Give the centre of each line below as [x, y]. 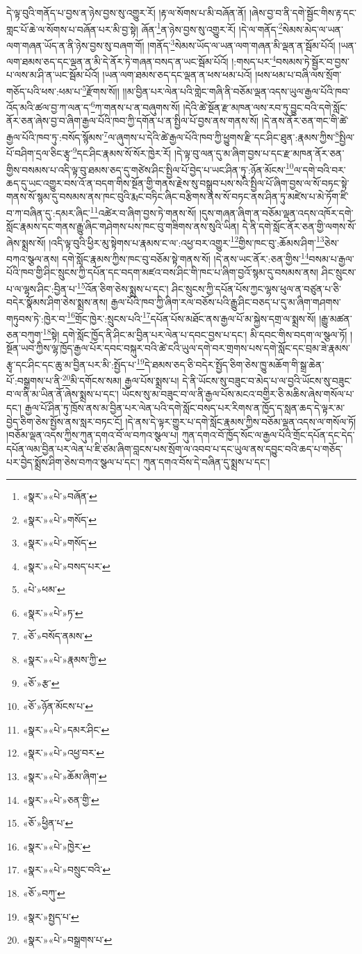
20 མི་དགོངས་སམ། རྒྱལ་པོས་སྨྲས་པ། [121, 379]
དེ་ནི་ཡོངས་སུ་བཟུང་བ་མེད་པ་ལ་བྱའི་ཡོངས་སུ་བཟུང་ [267, 380]
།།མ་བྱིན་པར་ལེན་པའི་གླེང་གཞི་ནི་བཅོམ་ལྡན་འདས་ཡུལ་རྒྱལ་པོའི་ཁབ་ [236, 91]
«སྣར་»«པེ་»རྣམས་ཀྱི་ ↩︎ [65, 660]
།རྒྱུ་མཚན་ [336, 318]
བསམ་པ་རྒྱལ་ [331, 258]
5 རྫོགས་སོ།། [101, 90]
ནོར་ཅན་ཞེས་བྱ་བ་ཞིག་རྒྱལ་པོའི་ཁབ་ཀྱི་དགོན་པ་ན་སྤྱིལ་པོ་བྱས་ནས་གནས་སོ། [133, 121]
